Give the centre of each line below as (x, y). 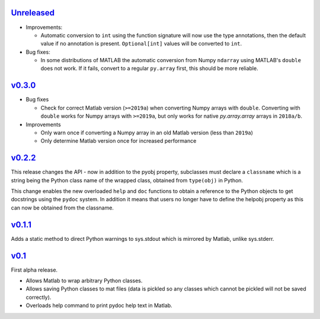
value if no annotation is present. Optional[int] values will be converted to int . (141, 44)
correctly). (39, 297)
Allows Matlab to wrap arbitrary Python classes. (84, 281)
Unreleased (33, 13)
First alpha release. (34, 270)
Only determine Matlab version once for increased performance (119, 141)
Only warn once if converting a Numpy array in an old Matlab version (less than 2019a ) (147, 133)
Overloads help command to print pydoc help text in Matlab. (99, 305)
